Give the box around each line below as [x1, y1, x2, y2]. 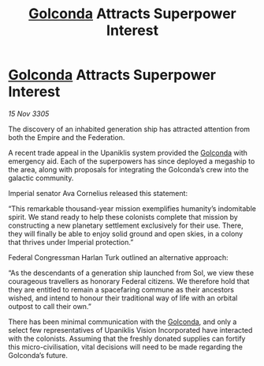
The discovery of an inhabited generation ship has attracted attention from [8, 124, 251, 134]
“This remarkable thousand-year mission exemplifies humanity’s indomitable [8, 203, 256, 213]
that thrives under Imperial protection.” [8, 237, 134, 247]
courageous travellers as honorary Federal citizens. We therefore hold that [8, 276, 250, 285]
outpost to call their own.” [8, 301, 92, 311]
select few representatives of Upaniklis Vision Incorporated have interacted [8, 325, 253, 334]
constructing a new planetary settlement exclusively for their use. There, [8, 221, 244, 230]
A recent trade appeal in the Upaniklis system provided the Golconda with [8, 148, 248, 157]
